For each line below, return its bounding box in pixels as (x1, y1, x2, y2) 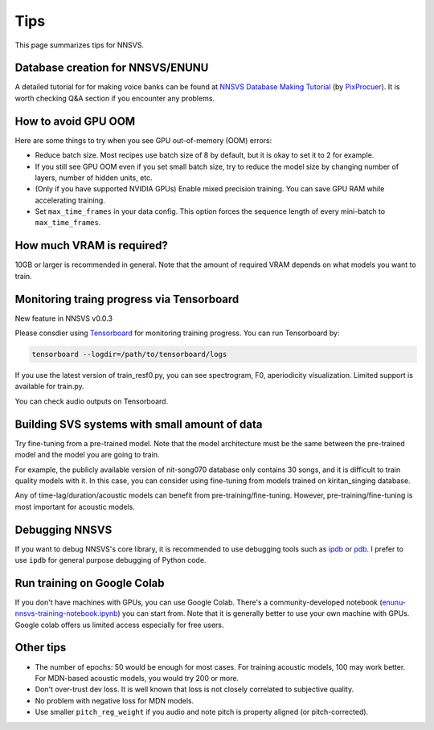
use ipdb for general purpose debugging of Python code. (14, 555, 207, 564)
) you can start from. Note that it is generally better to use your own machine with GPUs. (117, 609, 410, 618)
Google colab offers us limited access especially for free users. (14, 620, 224, 630)
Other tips (14, 641, 67, 654)
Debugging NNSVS (14, 523, 113, 536)
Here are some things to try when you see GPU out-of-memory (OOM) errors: (14, 135, 272, 145)
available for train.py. (14, 382, 84, 392)
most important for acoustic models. (14, 502, 136, 511)
